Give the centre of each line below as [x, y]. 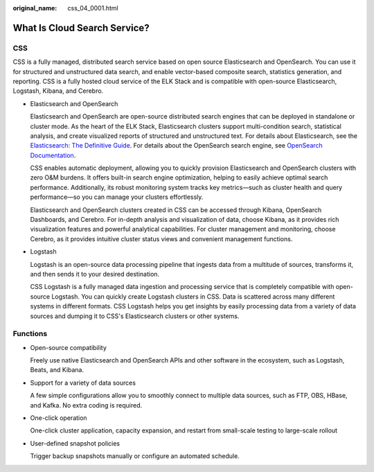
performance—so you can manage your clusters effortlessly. [117, 197]
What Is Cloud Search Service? [81, 28]
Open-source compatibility [69, 347]
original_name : [35, 8]
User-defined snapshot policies [75, 443]
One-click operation [59, 418]
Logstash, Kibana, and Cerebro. [58, 91]
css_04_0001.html [93, 8]
